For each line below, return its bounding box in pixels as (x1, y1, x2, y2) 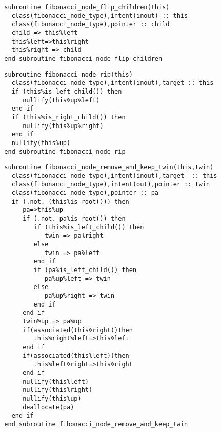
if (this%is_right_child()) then (11, 113, 126, 121)
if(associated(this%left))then (23, 352, 129, 359)
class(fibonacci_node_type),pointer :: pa (11, 189, 158, 197)
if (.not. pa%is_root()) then (23, 215, 126, 223)
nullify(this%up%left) (23, 96, 100, 104)
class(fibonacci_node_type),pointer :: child (11, 21, 170, 28)
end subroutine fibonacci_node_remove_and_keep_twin (4, 420, 188, 428)
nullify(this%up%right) (23, 122, 104, 130)
